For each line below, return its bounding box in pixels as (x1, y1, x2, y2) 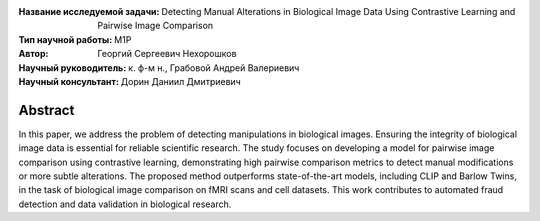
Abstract (18, 101, 75, 119)
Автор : (18, 48, 49, 60)
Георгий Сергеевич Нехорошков (97, 48, 237, 60)
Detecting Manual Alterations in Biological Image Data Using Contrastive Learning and (161, 6, 516, 17)
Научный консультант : (18, 75, 120, 87)
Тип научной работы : (18, 33, 113, 45)
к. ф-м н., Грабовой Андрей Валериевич (128, 61, 300, 74)
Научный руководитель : (18, 61, 127, 74)
